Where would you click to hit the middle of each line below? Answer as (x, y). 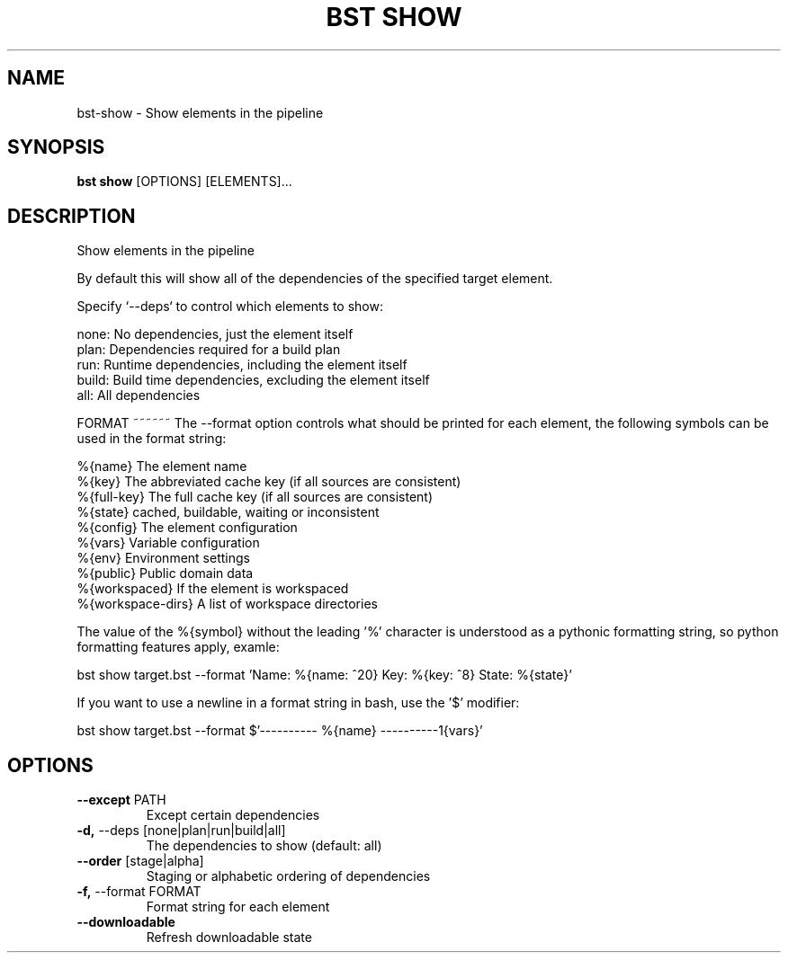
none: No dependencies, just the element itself (215, 334)
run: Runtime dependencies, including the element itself (242, 365)
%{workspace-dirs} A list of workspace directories (227, 604)
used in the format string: (152, 439)
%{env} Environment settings (163, 558)
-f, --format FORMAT (139, 892)
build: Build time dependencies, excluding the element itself (253, 380)
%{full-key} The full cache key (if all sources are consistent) (255, 497)
